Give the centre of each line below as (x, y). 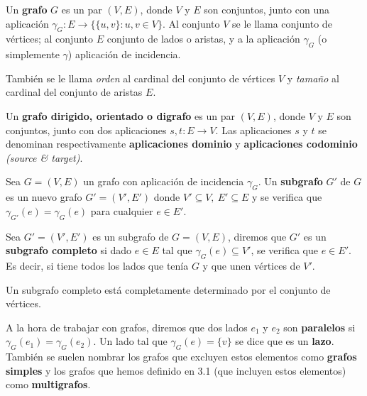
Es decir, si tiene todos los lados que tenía (97, 265)
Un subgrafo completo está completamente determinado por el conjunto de (168, 289)
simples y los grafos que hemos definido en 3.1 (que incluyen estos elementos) (176, 370)
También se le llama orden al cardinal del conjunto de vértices (141, 78)
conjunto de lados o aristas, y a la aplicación (203, 39)
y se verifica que (287, 197)
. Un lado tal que (130, 341)
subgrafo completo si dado (69, 250)
